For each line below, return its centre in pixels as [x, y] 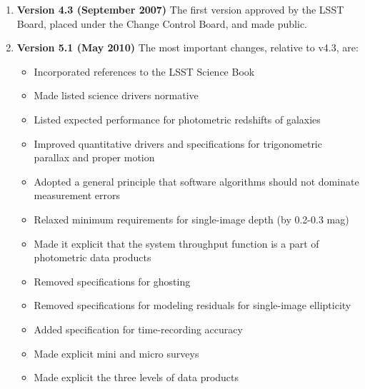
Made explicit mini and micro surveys [116, 353]
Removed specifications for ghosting [112, 281]
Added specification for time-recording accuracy [138, 329]
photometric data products [92, 257]
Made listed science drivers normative [116, 95]
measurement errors [77, 195]
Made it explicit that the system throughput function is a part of [176, 243]
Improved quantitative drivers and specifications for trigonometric [178, 143]
